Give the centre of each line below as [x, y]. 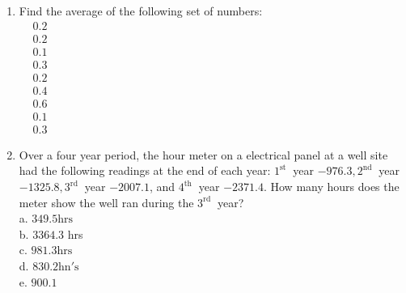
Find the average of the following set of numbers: [141, 11]
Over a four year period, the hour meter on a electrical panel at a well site [203, 154]
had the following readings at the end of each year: [145, 170]
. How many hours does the [331, 187]
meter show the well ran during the [106, 202]
